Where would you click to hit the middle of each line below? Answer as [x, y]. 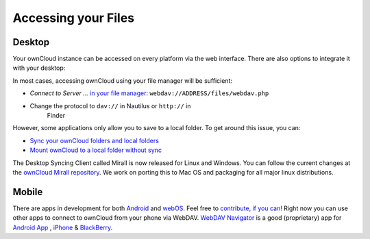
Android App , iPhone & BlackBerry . [63, 227]
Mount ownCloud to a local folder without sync [96, 150]
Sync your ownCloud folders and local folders [94, 140]
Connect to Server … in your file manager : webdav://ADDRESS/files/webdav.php [149, 93]
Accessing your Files [74, 18]
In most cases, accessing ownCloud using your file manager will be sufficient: [123, 80]
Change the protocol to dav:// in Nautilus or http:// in [110, 105]
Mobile [28, 192]
